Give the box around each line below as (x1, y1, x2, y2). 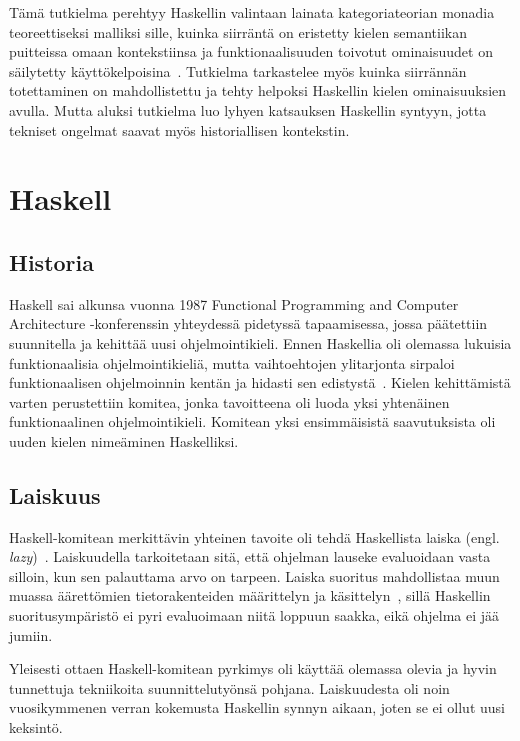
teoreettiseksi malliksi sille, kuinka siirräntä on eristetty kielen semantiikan (9, 21, 468, 42)
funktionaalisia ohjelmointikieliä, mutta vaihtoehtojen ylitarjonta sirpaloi (9, 352, 455, 373)
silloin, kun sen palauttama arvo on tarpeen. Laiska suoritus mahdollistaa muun (9, 565, 500, 586)
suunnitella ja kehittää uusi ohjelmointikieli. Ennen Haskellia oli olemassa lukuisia (9, 332, 512, 353)
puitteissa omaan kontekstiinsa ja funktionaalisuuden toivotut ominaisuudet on (9, 41, 493, 62)
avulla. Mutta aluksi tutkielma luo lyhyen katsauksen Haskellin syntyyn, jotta (9, 99, 487, 120)
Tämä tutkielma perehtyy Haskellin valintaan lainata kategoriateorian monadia (9, 2, 495, 22)
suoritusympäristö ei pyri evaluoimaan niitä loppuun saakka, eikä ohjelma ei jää (9, 605, 500, 626)
